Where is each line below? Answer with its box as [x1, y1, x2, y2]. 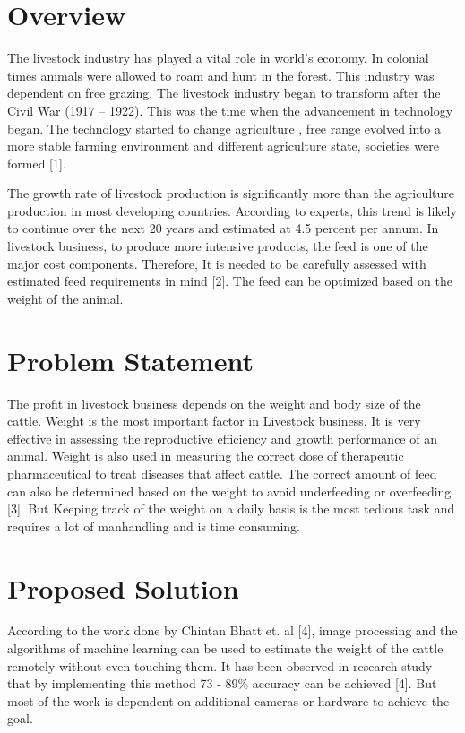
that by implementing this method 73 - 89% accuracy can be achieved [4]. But [7, 674, 437, 693]
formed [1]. [7, 153, 66, 172]
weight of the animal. [7, 289, 124, 307]
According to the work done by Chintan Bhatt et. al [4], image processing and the [7, 621, 458, 640]
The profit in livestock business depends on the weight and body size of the [7, 393, 421, 412]
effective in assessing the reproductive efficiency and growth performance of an [7, 428, 437, 447]
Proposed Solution [7, 569, 239, 606]
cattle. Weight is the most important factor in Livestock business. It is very [7, 411, 421, 430]
